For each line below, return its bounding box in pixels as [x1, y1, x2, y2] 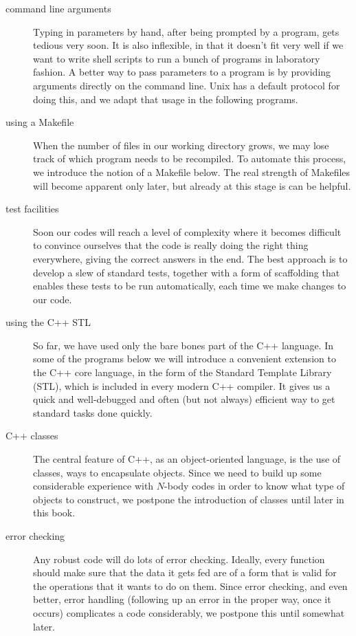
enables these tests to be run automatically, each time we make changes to [33, 278, 346, 293]
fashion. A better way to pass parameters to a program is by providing [33, 65, 331, 79]
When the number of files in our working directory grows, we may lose [33, 138, 329, 152]
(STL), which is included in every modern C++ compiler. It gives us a [33, 378, 331, 393]
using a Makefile [5, 115, 74, 129]
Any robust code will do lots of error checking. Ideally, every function [33, 551, 325, 566]
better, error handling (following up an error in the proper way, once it [33, 592, 331, 606]
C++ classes [5, 428, 58, 443]
